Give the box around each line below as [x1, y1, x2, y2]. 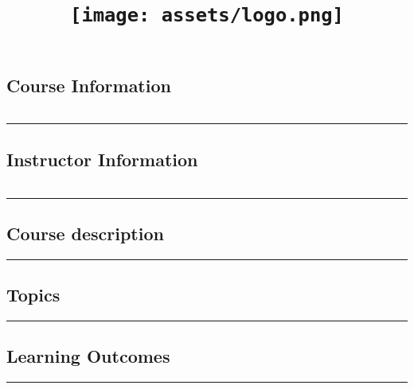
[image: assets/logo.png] [70, 4, 344, 27]
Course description [6, 220, 164, 245]
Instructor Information [6, 146, 198, 171]
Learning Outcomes [6, 344, 170, 368]
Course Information [6, 72, 171, 97]
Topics [6, 282, 61, 307]
